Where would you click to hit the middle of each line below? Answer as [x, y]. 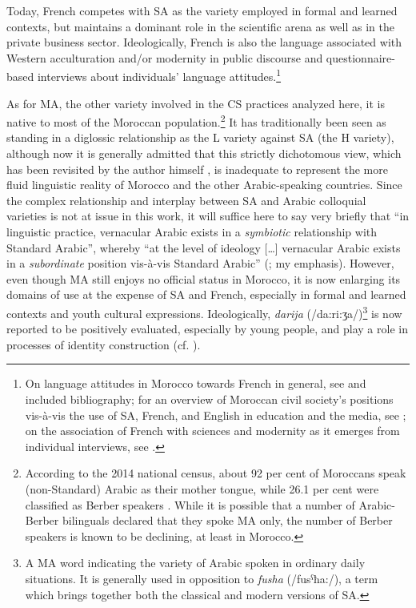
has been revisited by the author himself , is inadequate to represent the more [197, 169]
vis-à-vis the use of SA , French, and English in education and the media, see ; [216, 415]
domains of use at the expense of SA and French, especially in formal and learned [206, 294]
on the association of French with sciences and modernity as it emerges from [212, 431]
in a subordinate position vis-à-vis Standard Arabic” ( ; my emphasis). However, [200, 263]
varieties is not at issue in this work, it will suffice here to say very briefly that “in [208, 216]
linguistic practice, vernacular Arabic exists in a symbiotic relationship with [192, 232]
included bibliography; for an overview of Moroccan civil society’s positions [209, 399]
